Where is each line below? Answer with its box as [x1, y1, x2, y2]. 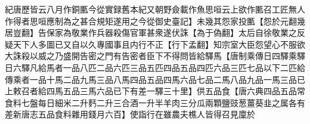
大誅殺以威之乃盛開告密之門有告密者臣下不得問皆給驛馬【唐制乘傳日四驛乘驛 [5, 49, 305, 62]
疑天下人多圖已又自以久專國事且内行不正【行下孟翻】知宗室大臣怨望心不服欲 [5, 38, 305, 50]
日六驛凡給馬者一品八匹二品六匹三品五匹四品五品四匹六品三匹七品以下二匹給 [5, 61, 305, 73]
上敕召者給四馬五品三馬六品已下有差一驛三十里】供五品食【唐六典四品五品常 [5, 85, 305, 97]
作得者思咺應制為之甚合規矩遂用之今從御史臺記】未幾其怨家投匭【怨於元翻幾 [5, 14, 305, 27]
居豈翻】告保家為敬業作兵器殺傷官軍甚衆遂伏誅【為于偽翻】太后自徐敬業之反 [5, 26, 305, 39]
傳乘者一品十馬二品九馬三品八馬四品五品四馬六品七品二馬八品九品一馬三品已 [5, 73, 305, 85]
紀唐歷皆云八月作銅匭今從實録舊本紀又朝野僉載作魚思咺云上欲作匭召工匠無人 [5, 3, 305, 15]
